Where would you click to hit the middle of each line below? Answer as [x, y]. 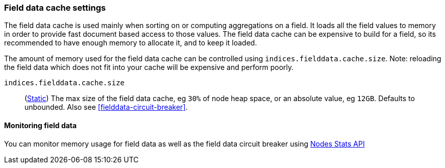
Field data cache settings [55, 8]
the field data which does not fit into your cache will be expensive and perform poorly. [149, 67]
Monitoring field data [41, 125]
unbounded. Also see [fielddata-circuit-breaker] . [106, 107]
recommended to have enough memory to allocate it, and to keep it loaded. [131, 43]
